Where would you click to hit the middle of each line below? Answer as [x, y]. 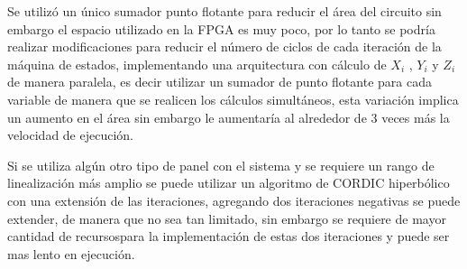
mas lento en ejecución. [71, 253]
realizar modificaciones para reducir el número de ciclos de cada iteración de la [224, 46]
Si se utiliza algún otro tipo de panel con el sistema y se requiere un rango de [221, 165]
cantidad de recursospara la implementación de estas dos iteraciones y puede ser [229, 236]
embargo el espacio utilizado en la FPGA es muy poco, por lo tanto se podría [221, 28]
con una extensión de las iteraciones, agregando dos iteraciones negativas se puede [234, 200]
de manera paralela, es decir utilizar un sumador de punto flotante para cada [220, 82]
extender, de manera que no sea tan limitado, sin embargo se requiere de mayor [227, 218]
